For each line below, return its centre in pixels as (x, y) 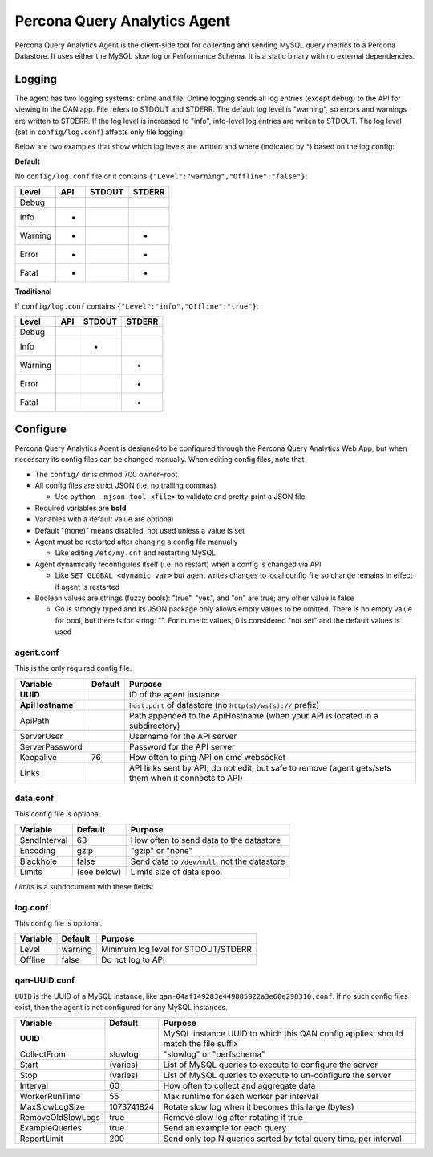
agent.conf (37, 652)
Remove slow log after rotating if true (233, 1117)
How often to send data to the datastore (205, 840)
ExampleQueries (51, 1127)
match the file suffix (201, 1043)
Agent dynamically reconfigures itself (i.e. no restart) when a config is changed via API (178, 564)
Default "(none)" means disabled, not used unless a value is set (140, 530)
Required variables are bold (81, 508)
